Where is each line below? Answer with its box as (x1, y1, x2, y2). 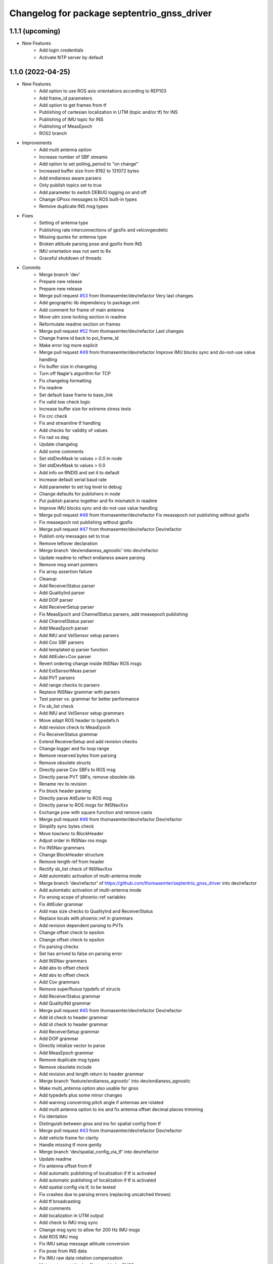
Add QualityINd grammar (39, 1000, 91, 1006)
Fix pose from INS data (39, 1248, 87, 1254)
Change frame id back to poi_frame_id (39, 335, 119, 341)
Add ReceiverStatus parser (39, 583, 96, 589)
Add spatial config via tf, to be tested (39, 1184, 116, 1190)
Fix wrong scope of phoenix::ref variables (39, 894, 126, 900)
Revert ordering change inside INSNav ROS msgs (39, 660, 142, 667)
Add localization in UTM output (39, 1212, 104, 1218)
